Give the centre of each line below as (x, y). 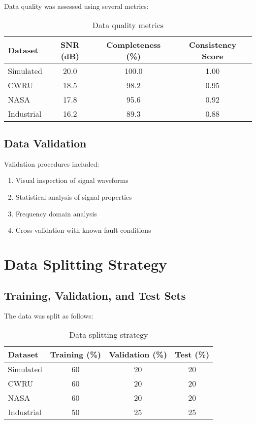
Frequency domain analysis (56, 213)
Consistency (212, 44)
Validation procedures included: (52, 163)
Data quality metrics (128, 25)
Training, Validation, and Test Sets (95, 295)
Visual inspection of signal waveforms (72, 180)
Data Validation (45, 143)
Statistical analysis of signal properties (74, 196)
